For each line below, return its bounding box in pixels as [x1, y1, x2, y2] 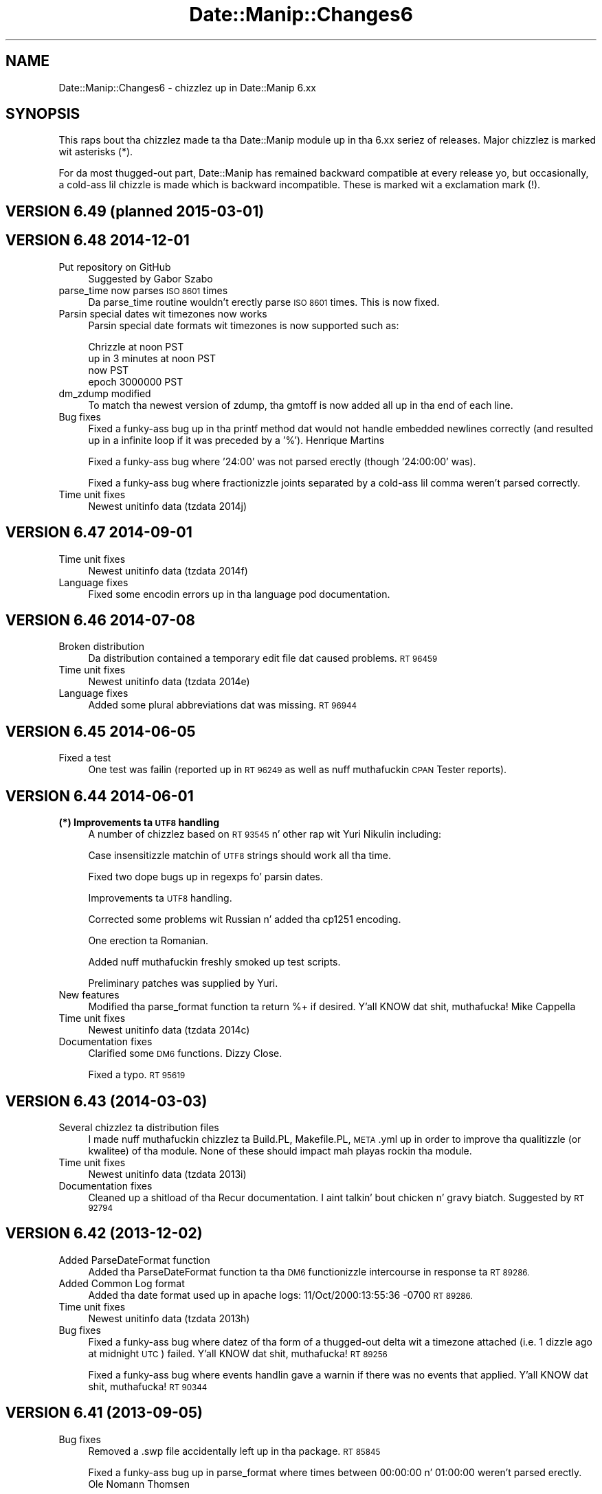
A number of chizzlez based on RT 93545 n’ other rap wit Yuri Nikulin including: [88, 828, 441, 840]
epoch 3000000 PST [88, 375, 183, 388]
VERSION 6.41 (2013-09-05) [5, 1404, 203, 1422]
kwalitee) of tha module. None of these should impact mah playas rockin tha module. [88, 1144, 472, 1157]
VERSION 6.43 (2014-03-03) [5, 1092, 208, 1110]
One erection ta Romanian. [88, 935, 209, 947]
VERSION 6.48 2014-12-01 [5, 232, 190, 249]
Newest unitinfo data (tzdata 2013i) [88, 1168, 247, 1180]
